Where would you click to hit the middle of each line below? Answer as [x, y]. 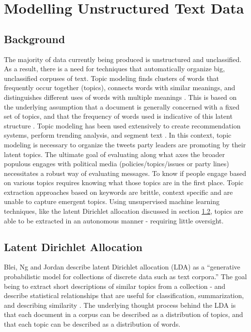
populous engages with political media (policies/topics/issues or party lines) [117, 164]
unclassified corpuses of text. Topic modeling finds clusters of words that [112, 78]
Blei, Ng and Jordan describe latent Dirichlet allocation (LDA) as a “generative [122, 267]
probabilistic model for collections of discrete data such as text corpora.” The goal [125, 277]
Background [35, 39]
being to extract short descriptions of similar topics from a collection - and [115, 286]
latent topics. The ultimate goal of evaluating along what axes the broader [115, 154]
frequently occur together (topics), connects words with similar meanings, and [120, 87]
